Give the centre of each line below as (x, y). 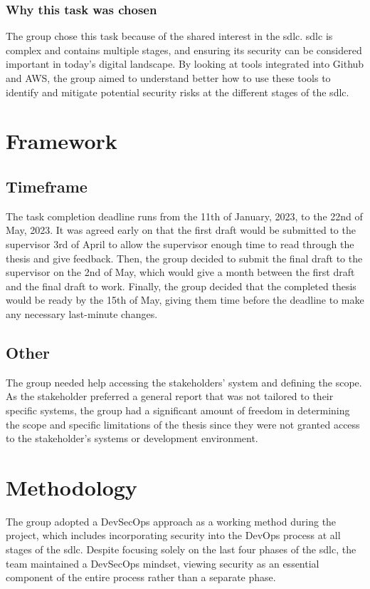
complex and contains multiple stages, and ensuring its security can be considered (184, 50)
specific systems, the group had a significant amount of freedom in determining (178, 410)
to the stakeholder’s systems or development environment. (132, 438)
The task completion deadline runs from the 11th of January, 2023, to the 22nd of (184, 216)
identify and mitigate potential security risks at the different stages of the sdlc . (178, 92)
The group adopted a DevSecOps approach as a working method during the (171, 521)
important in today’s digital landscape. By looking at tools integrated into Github (185, 64)
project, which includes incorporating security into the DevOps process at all (173, 535)
